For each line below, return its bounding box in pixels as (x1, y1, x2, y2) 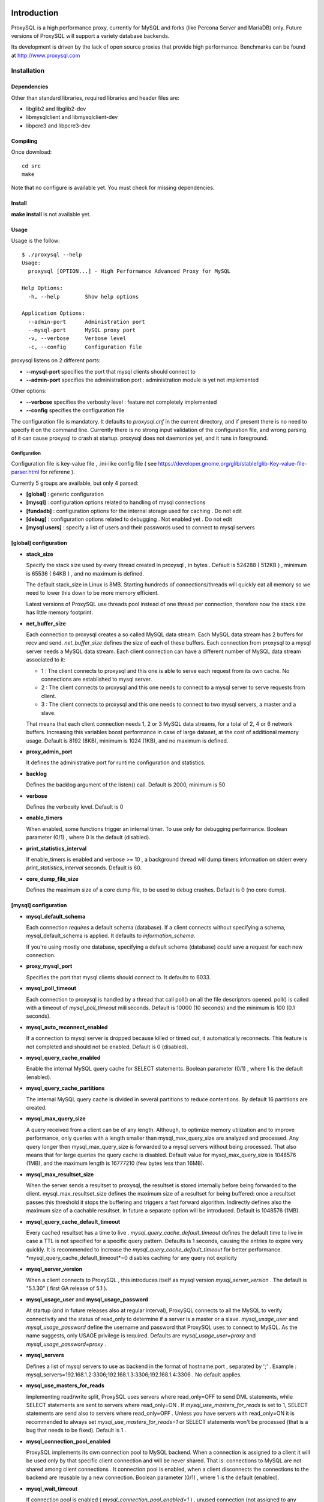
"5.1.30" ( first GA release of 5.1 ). (26, 1285, 108, 1292)
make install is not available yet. (11, 210, 91, 217)
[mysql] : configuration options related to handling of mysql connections (26, 499, 206, 506)
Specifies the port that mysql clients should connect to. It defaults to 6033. (26, 973, 211, 981)
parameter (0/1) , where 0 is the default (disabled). (26, 834, 151, 841)
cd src (22, 162, 41, 169)
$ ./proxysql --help (22, 251, 82, 258)
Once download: (11, 148, 52, 156)
